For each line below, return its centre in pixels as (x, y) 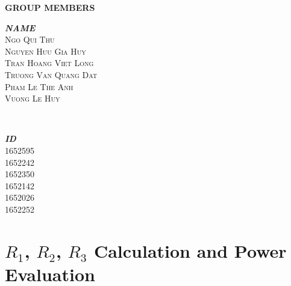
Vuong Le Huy (33, 98)
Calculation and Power (190, 250)
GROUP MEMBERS (50, 7)
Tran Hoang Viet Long (49, 63)
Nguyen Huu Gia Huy (45, 51)
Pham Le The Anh (39, 86)
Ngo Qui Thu (30, 39)
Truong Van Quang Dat (51, 74)
